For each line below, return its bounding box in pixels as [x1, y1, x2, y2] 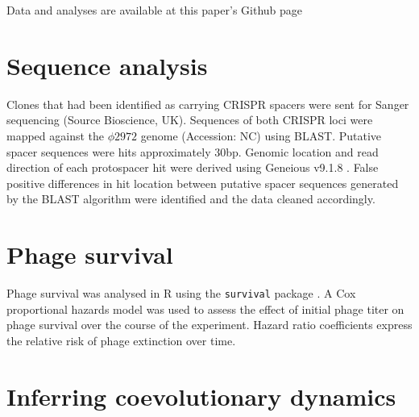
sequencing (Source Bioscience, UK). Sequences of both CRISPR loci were [6, 111, 373, 128]
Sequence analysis [6, 48, 208, 81]
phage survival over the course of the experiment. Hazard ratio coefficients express [6, 316, 413, 333]
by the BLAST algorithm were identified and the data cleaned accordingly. [6, 190, 375, 207]
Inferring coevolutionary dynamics [6, 379, 396, 412]
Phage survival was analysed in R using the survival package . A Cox [6, 285, 356, 301]
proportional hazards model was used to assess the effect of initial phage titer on [6, 300, 404, 317]
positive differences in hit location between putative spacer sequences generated [6, 174, 399, 191]
